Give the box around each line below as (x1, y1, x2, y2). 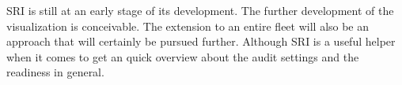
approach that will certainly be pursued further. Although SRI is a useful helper (6, 33, 396, 50)
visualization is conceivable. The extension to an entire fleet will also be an (6, 17, 370, 34)
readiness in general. (6, 64, 104, 80)
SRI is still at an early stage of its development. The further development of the (6, 2, 394, 18)
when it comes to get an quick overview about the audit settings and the (6, 48, 359, 65)
